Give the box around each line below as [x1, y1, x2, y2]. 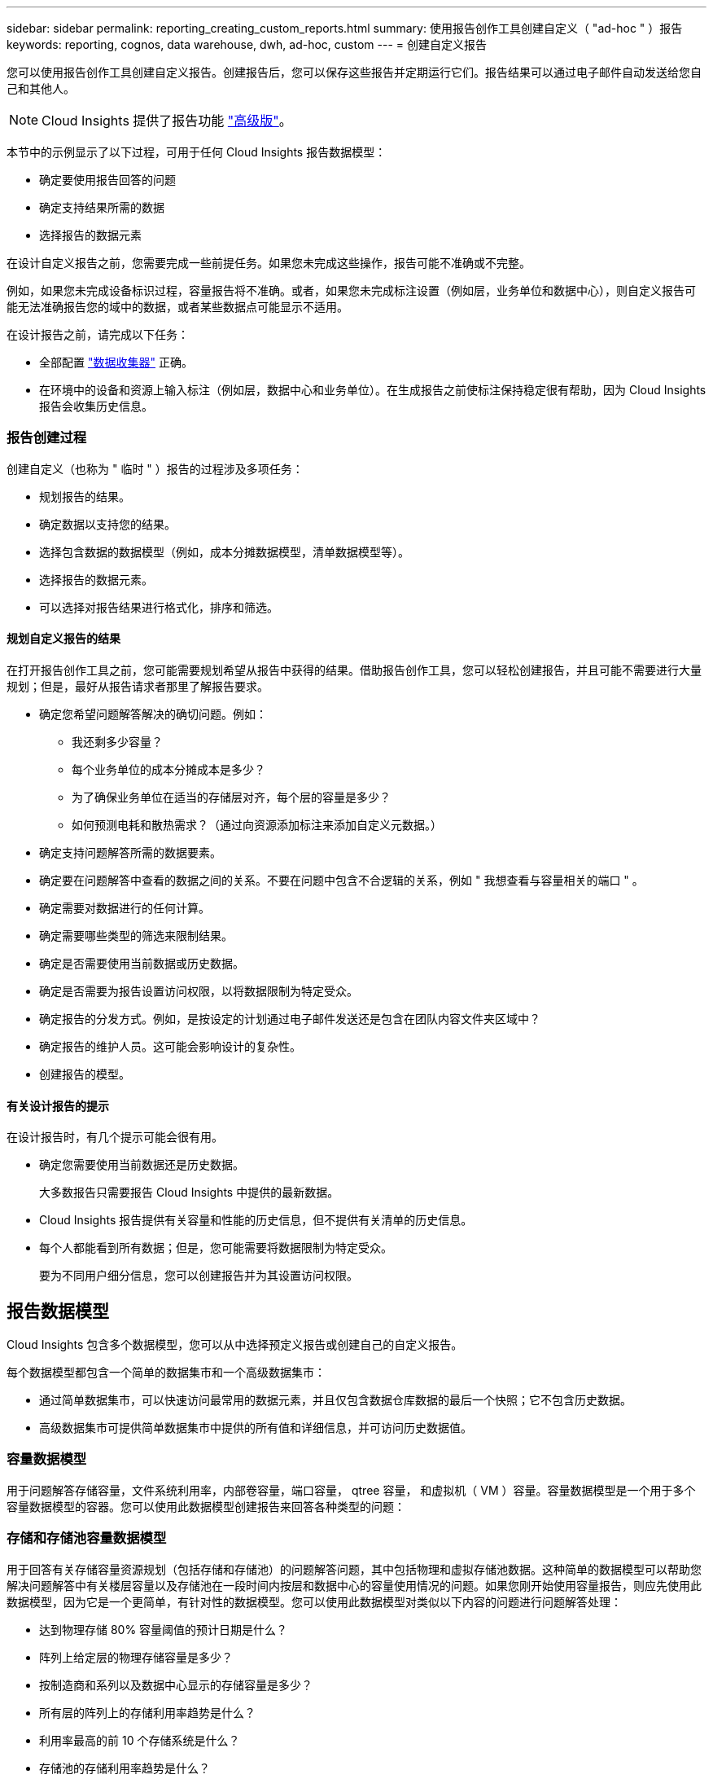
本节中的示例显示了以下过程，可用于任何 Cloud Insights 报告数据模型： [7, 145, 387, 159]
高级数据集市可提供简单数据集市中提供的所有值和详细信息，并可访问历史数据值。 [39, 1421, 472, 1435]
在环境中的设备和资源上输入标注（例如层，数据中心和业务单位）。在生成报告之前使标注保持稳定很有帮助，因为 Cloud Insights [39, 383, 706, 397]
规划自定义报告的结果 [7, 631, 120, 646]
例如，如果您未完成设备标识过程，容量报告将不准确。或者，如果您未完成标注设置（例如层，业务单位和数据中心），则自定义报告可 [7, 283, 696, 297]
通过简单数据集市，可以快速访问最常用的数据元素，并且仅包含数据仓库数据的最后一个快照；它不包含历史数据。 [39, 1393, 632, 1408]
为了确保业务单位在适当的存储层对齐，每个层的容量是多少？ [72, 789, 391, 804]
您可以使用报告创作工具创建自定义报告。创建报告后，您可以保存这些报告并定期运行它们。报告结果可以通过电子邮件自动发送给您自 [7, 65, 702, 79]
